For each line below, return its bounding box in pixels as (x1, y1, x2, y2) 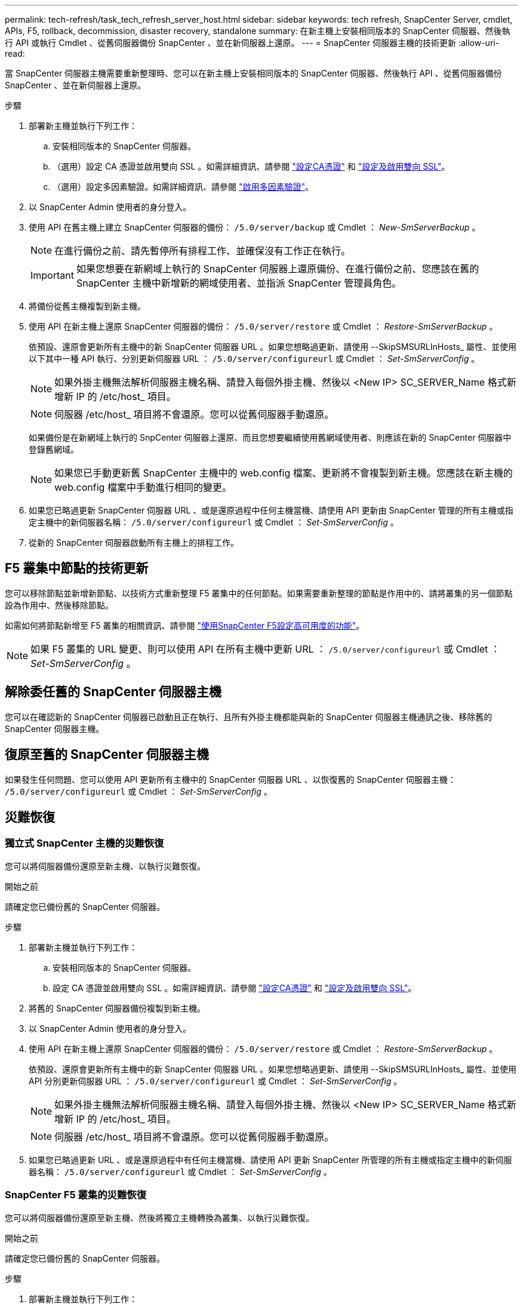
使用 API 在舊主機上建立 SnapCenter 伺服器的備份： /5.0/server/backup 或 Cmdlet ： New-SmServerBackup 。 (29, 222, 481, 232)
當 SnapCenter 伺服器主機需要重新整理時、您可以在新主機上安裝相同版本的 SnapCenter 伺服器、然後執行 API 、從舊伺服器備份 (5, 68, 502, 78)
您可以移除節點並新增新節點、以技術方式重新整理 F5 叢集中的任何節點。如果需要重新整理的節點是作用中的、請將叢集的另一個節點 (5, 588, 513, 598)
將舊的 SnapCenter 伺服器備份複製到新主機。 (29, 1002, 206, 1013)
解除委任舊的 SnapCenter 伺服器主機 (5, 684, 221, 700)
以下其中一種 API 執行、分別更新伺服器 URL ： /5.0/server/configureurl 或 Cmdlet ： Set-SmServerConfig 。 (29, 353, 480, 364)
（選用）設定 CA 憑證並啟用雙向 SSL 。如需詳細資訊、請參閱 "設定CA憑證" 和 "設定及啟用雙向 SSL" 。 (53, 161, 450, 171)
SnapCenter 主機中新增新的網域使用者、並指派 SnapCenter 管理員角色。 (76, 277, 402, 289)
